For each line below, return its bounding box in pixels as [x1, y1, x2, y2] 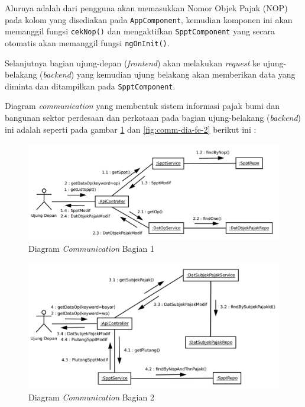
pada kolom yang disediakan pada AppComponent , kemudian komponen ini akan [5, 13, 293, 25]
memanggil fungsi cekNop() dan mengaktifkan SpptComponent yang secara [5, 25, 275, 37]
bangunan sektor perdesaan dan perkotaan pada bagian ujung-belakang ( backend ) [5, 111, 301, 123]
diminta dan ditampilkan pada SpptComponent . [5, 79, 176, 92]
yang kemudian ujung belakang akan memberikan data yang [76, 68, 296, 81]
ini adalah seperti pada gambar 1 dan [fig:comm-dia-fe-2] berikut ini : [5, 123, 257, 135]
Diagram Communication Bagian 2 [28, 391, 154, 403]
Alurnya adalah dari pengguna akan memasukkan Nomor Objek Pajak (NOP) [5, 2, 288, 14]
